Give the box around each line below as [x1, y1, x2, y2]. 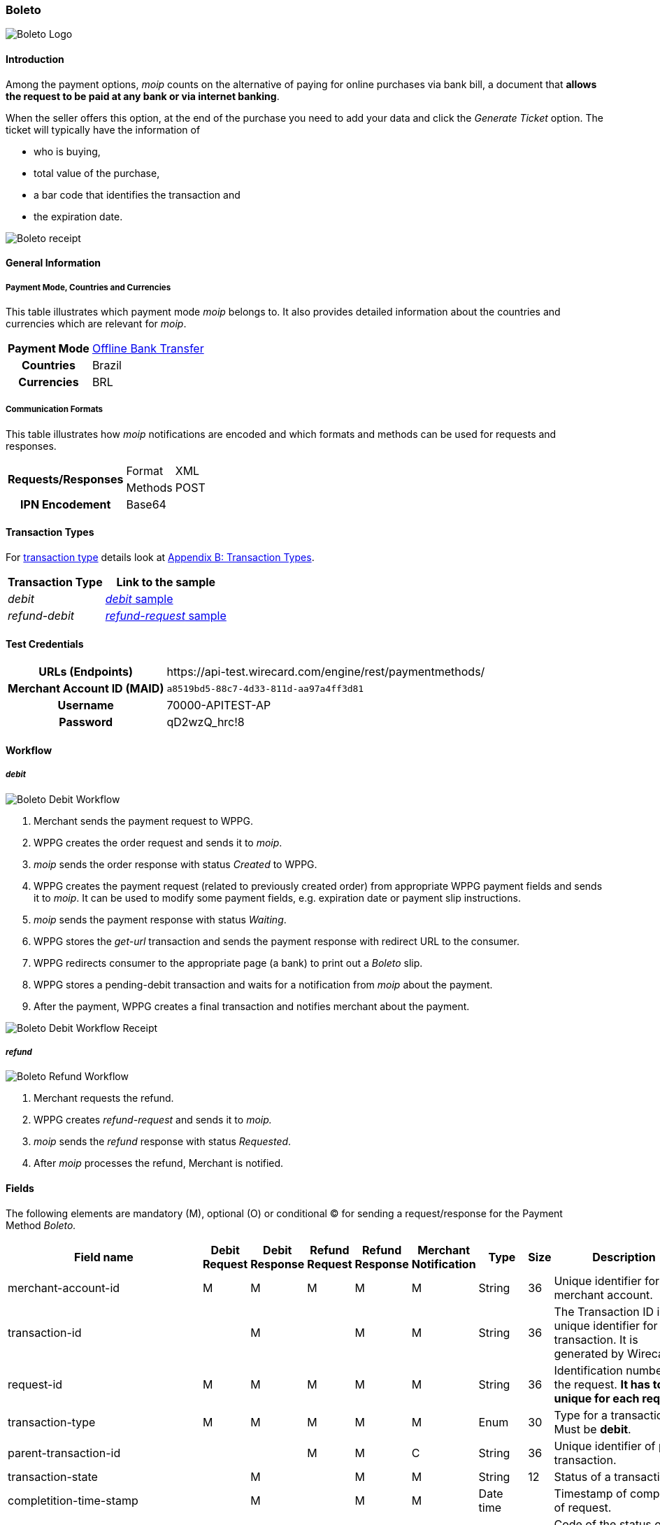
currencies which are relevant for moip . [6, 317, 187, 329]
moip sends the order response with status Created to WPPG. [34, 858, 317, 870]
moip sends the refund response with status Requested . [34, 1135, 292, 1148]
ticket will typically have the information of [6, 123, 201, 136]
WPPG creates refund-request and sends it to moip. [34, 1114, 272, 1126]
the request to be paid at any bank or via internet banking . [6, 90, 280, 102]
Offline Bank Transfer [92, 341, 204, 355]
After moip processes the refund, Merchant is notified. [34, 1157, 284, 1170]
